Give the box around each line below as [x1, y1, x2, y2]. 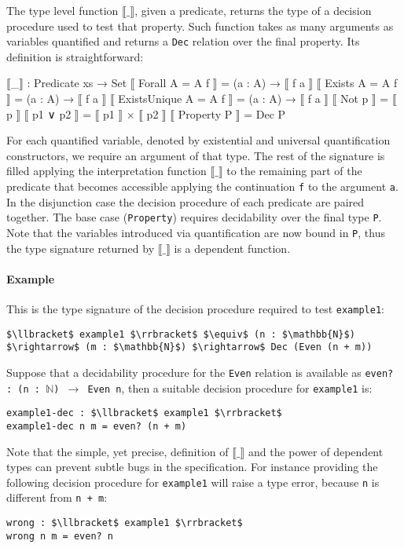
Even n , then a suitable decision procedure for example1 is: [87, 379, 373, 396]
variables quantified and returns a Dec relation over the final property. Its [6, 33, 360, 49]
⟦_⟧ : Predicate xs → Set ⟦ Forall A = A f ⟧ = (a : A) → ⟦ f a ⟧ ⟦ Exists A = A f [6, 75, 398, 91]
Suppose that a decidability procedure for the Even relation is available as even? [6, 364, 394, 380]
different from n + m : [6, 489, 108, 506]
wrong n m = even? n [6, 530, 114, 542]
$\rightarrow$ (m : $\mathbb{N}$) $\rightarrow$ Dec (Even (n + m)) [6, 342, 373, 353]
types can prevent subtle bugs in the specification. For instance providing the [6, 458, 378, 475]
